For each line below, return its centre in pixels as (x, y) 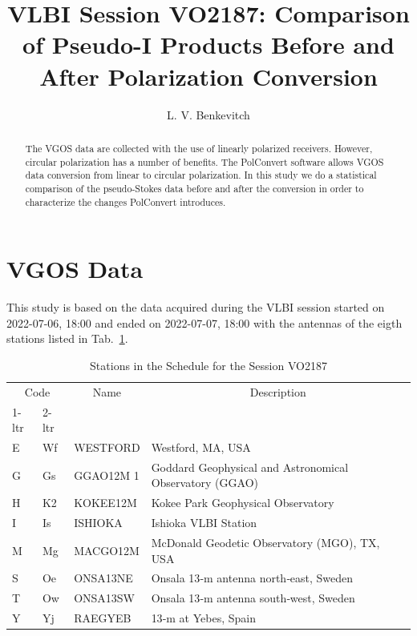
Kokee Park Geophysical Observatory (243, 503)
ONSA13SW (105, 598)
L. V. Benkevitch (208, 114)
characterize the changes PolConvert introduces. (126, 201)
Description (278, 391)
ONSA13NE (103, 578)
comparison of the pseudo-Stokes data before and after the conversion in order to (194, 188)
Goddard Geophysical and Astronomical (250, 467)
